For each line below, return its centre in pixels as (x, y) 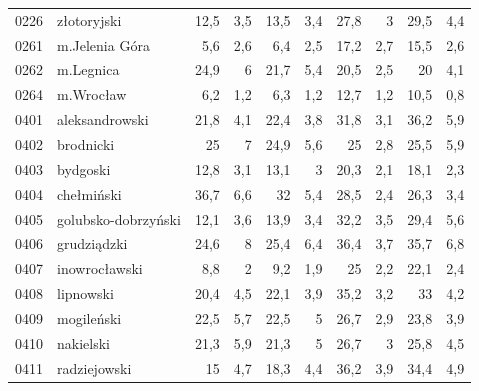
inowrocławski (100, 268)
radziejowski (94, 367)
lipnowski (85, 293)
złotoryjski (89, 19)
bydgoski (84, 168)
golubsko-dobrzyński (119, 218)
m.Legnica (88, 69)
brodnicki (86, 143)
